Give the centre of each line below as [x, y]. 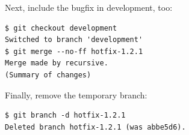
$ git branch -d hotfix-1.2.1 [65, 115]
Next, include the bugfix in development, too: [89, 7]
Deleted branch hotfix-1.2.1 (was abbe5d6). [95, 127]
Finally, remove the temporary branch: [76, 94]
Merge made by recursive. [57, 63]
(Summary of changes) [48, 75]
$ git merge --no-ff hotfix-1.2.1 [74, 51]
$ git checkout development [61, 28]
